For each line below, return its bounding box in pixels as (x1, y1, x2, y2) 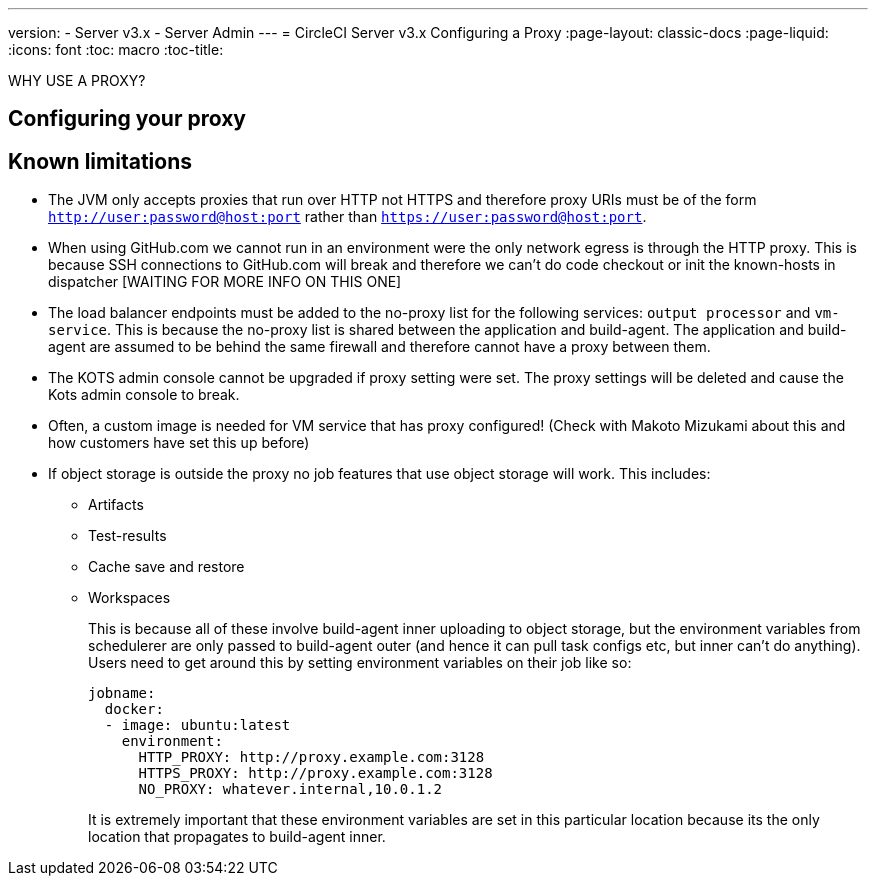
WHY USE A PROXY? (8, 72, 146, 89)
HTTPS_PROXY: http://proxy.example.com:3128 (138, 765, 493, 782)
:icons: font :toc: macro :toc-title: (8, 41, 224, 58)
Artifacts (88, 496, 144, 514)
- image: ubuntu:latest (104, 717, 291, 734)
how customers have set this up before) (48, 434, 310, 452)
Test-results (88, 527, 167, 545)
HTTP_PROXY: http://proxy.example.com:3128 (138, 749, 485, 766)
